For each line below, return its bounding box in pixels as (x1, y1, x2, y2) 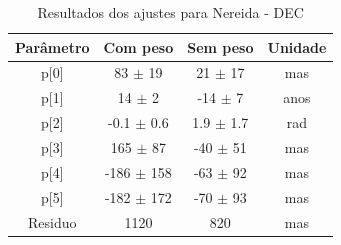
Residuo (28, 211, 77, 232)
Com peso (103, 36, 174, 57)
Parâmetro (15, 36, 90, 57)
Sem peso (187, 36, 254, 57)
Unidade (267, 36, 327, 57)
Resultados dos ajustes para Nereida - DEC (37, 2, 304, 22)
